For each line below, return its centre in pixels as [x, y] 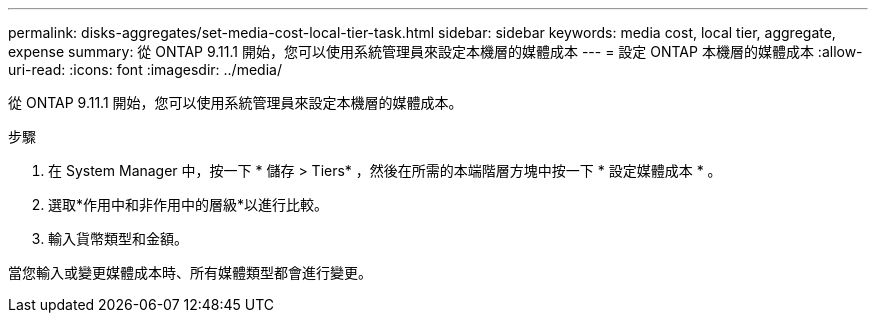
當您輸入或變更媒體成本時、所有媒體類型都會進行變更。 [190, 272]
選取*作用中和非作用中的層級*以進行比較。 [188, 204]
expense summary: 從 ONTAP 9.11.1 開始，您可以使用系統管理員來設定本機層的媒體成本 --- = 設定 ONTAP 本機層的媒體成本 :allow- [435, 51]
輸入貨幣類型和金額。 [118, 238]
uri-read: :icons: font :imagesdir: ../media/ [145, 69]
